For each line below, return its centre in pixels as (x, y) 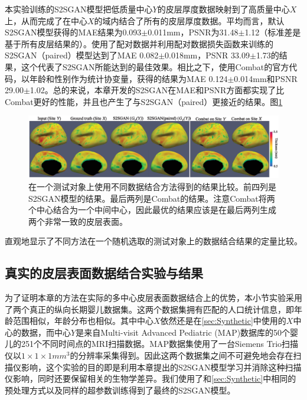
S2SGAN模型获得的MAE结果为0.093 (73, 32)
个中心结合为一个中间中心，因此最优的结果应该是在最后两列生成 (152, 210)
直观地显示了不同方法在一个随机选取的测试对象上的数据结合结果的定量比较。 (153, 241)
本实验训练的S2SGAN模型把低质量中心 (79, 9)
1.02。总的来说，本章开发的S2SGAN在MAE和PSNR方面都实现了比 (157, 90)
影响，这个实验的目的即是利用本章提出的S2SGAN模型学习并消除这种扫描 (161, 367)
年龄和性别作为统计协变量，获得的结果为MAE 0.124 (128, 78)
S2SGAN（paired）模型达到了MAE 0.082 (82, 55)
